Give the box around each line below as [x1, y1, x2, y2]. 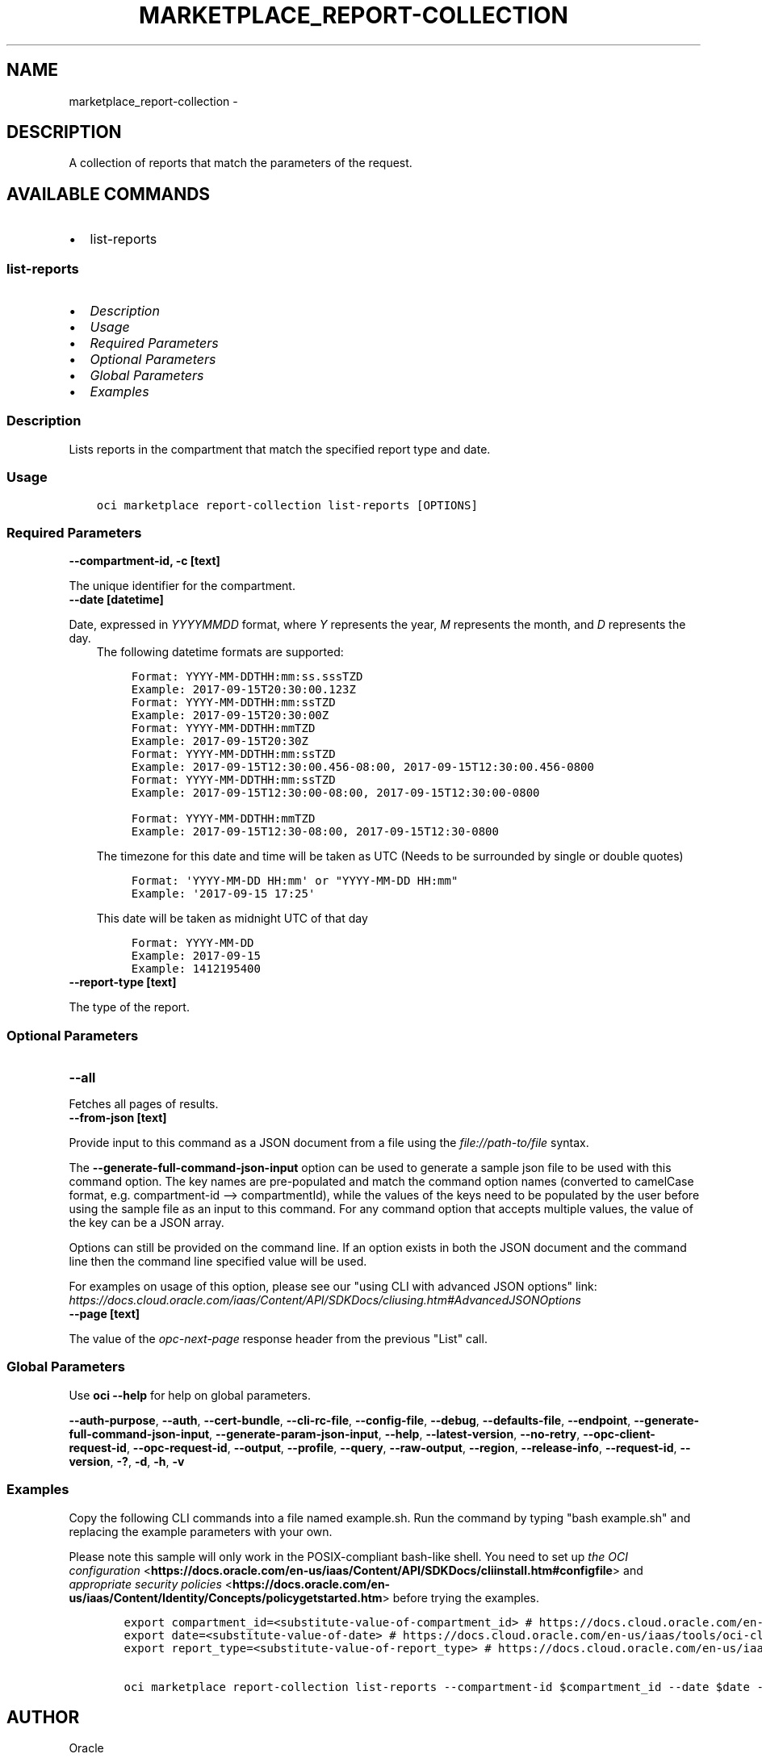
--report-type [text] [69, 975, 177, 990]
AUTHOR [6, 1706, 80, 1727]
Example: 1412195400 [131, 962, 261, 976]
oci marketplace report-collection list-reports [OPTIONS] [96, 498, 478, 512]
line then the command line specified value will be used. [69, 1254, 367, 1269]
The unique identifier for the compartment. [69, 579, 295, 593]
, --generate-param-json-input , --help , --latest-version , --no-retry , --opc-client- [209, 1426, 655, 1441]
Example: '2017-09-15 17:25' [131, 887, 316, 901]
